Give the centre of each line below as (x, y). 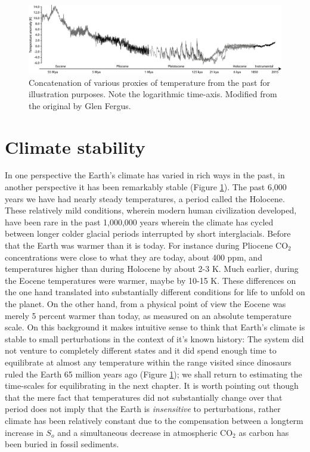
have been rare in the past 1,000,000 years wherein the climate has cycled (139, 222)
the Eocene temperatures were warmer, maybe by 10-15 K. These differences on (151, 280)
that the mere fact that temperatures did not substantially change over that (144, 397)
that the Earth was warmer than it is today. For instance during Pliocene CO (147, 245)
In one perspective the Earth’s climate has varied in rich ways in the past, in (145, 175)
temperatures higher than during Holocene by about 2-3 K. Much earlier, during (152, 269)
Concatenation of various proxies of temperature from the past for (149, 82)
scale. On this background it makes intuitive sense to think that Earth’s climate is (155, 327)
